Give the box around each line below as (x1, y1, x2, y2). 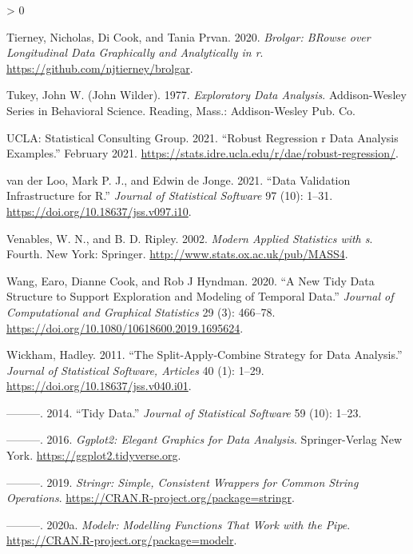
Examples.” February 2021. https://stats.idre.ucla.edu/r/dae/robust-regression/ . (6, 145, 399, 161)
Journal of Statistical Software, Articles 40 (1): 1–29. (6, 361, 264, 378)
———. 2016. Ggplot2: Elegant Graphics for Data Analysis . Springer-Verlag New (6, 431, 403, 448)
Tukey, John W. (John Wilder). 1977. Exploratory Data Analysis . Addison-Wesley (6, 86, 407, 103)
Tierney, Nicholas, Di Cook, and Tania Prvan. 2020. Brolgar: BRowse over (6, 28, 371, 45)
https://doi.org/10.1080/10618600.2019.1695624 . (6, 319, 244, 336)
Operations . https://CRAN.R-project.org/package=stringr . (6, 489, 295, 506)
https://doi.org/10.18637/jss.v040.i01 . (6, 377, 192, 394)
